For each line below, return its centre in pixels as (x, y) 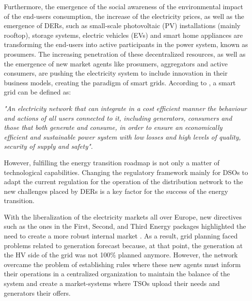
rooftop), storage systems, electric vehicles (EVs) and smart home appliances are (123, 35)
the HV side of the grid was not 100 (57, 255)
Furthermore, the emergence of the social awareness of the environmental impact (124, 6)
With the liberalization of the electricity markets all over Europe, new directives (123, 216)
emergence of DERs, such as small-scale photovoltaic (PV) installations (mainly (122, 25)
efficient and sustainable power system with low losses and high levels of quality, (122, 136)
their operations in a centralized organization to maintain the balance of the (117, 274)
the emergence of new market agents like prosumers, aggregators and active (116, 63)
